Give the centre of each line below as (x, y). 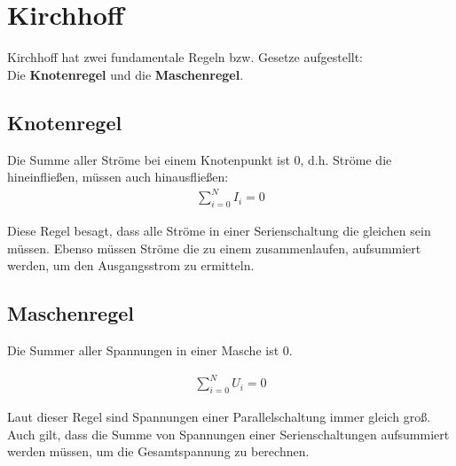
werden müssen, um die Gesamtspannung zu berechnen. (158, 451)
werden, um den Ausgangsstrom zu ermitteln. (131, 265)
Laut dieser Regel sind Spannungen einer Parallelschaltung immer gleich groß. (219, 416)
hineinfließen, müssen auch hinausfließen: (118, 177)
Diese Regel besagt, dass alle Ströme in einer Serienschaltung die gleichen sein (219, 231)
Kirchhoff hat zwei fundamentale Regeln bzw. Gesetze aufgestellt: (185, 57)
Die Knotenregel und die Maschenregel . (126, 74)
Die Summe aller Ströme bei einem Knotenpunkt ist (149, 159)
